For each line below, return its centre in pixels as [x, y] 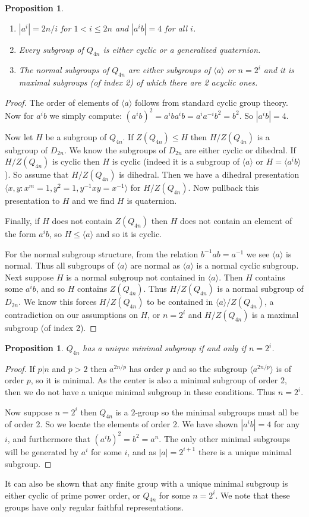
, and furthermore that [49, 438]
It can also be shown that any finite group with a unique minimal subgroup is [146, 483]
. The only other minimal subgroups [225, 438]
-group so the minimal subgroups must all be [217, 412]
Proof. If [20, 368]
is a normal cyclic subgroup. [247, 265]
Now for [19, 115]
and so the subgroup [210, 368]
